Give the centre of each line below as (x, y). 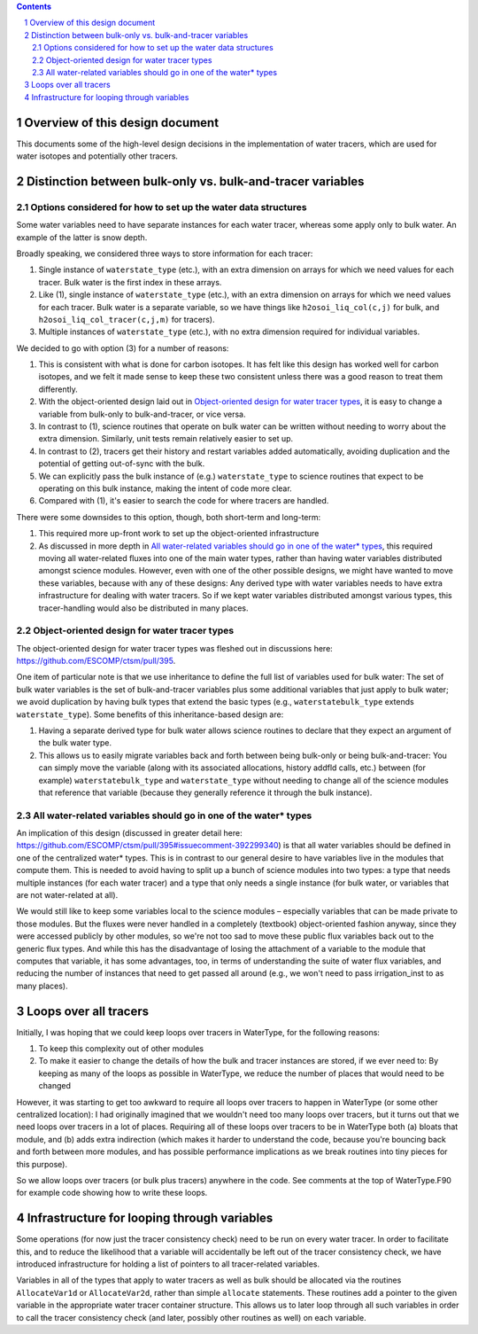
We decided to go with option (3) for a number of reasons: (123, 348)
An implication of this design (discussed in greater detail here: (129, 833)
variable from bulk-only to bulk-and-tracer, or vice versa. (143, 414)
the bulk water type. (75, 743)
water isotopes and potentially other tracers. (97, 156)
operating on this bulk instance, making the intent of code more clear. (165, 488)
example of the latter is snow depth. (82, 237)
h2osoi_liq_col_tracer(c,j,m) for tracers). (127, 319)
